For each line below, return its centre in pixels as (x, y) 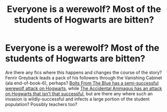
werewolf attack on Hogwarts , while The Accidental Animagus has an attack (84, 88)
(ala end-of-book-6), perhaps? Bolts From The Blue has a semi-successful (82, 83)
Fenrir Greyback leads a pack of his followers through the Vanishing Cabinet (84, 77)
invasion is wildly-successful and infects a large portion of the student (77, 99)
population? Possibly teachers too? (41, 104)
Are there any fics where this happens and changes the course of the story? (83, 72)
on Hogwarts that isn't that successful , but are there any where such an (79, 93)
